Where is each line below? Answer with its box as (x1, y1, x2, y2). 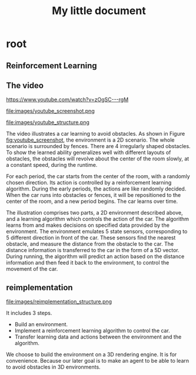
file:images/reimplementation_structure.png (6, 298, 112, 305)
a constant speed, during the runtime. (6, 162, 98, 169)
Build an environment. (14, 321, 68, 328)
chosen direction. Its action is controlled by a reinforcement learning (6, 179, 172, 186)
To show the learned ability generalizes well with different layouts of (6, 149, 171, 156)
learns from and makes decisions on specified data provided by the (6, 222, 170, 229)
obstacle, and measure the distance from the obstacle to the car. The (6, 240, 174, 247)
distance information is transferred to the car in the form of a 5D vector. (6, 247, 180, 254)
